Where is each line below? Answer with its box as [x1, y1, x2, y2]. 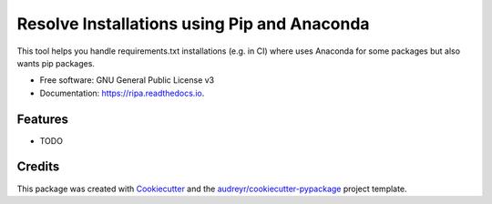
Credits [16, 159, 60, 175]
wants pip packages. [16, 57, 96, 68]
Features [16, 111, 68, 127]
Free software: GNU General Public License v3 [39, 75, 215, 86]
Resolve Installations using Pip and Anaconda [16, 14, 370, 34]
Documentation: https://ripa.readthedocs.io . [39, 87, 205, 98]
